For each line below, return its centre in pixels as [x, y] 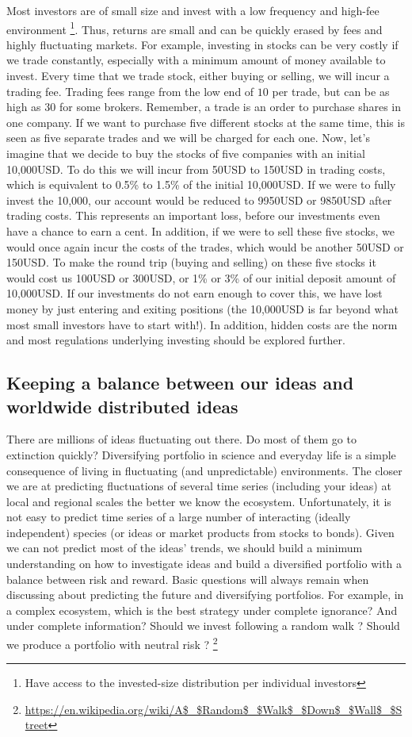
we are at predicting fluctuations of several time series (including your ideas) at [199, 486]
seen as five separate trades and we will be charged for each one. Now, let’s [188, 138]
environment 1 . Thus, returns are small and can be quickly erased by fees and [195, 28]
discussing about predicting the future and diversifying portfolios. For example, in [205, 595]
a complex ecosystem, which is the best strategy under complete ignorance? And [202, 610]
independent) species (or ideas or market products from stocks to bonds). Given [200, 532]
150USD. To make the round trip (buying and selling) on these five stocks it [191, 262]
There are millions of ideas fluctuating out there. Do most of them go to [181, 439]
